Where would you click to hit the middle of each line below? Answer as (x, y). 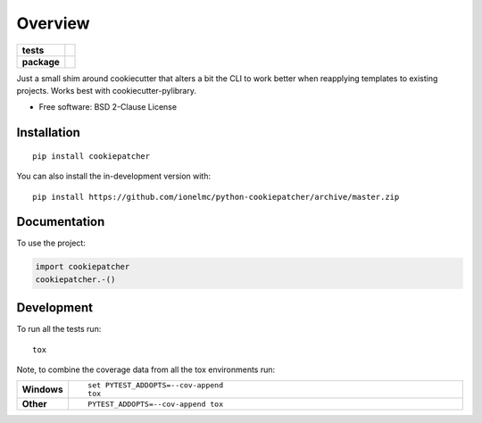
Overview (53, 23)
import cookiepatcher (83, 267)
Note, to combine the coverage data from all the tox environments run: (146, 369)
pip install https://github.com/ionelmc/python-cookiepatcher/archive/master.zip (216, 197)
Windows (42, 390)
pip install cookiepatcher (91, 156)
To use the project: (51, 243)
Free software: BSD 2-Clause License (108, 107)
